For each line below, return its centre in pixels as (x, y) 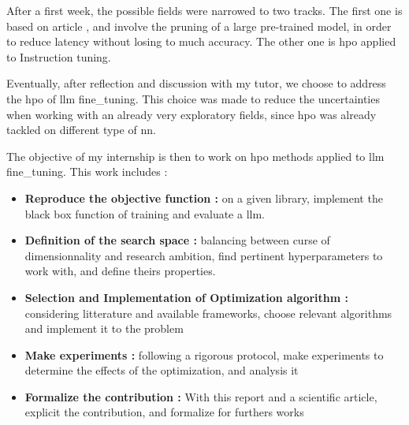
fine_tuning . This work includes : (87, 171)
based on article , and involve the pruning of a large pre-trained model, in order (199, 26)
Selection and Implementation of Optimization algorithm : (187, 297)
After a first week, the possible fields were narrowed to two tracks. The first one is (204, 10)
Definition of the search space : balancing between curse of (177, 240)
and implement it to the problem (104, 328)
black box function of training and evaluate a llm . (145, 213)
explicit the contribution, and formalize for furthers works (164, 412)
